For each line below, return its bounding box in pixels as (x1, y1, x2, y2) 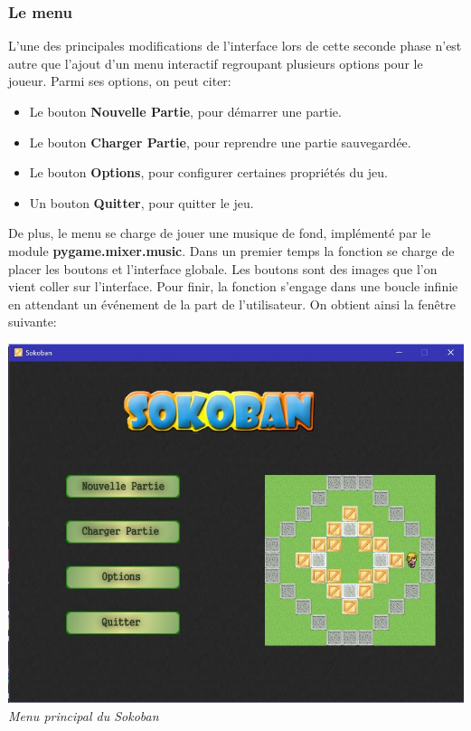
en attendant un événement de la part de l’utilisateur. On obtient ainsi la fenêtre (8, 294, 456, 313)
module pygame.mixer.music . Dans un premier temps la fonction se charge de (8, 241, 455, 260)
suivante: (8, 312, 57, 331)
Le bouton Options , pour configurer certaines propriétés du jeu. (29, 163, 388, 182)
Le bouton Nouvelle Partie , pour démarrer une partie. (29, 102, 342, 120)
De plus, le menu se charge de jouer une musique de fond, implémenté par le (8, 223, 431, 242)
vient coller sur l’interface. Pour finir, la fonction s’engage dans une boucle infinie (8, 277, 458, 296)
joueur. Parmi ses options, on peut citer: (8, 71, 231, 90)
